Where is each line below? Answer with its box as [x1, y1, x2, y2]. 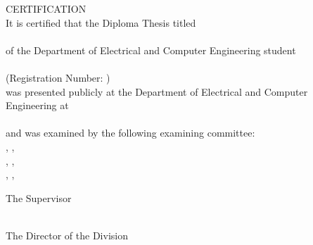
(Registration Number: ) [6, 70, 110, 84]
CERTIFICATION [6, 1, 87, 15]
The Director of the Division [6, 227, 128, 242]
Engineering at [6, 98, 69, 113]
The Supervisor [6, 190, 72, 205]
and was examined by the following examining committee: [6, 125, 255, 140]
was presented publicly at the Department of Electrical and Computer [6, 84, 308, 99]
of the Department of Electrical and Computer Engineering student [6, 42, 296, 57]
